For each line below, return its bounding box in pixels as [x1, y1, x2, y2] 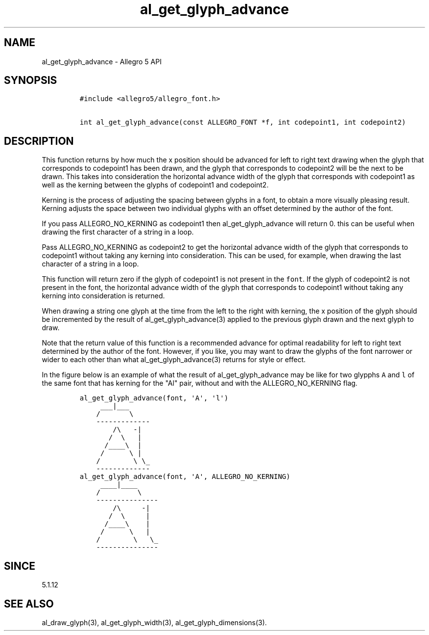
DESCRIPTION [4, 134, 74, 147]
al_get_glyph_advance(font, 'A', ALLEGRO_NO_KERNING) [79, 473, 290, 481]
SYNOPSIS [4, 74, 57, 87]
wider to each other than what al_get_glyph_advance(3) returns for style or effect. [42, 355, 306, 364]
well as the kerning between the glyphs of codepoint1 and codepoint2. [42, 181, 269, 189]
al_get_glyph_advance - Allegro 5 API [42, 57, 162, 66]
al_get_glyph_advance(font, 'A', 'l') [79, 394, 229, 402]
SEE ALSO [4, 597, 54, 610]
